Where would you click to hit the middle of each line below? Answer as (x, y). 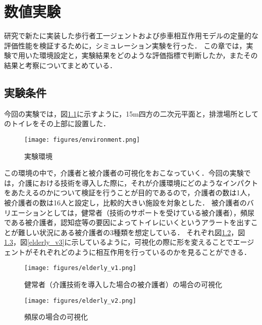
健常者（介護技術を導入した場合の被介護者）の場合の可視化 (123, 284)
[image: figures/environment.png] (82, 140)
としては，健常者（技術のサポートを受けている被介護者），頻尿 (150, 212)
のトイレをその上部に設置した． (57, 123)
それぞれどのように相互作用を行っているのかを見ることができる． (142, 252)
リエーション (25, 212)
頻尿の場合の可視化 (56, 317)
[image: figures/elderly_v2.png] (80, 301)
